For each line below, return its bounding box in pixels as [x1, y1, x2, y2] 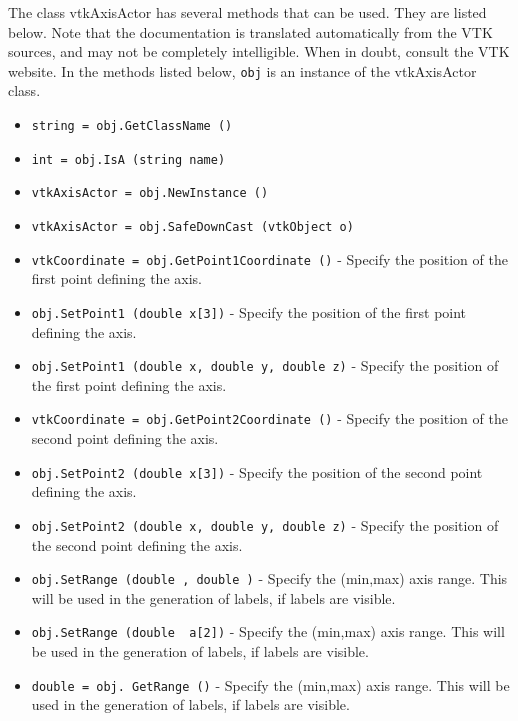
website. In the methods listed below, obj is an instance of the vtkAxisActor [8, 60, 477, 81]
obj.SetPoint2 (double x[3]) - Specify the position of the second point [31, 461, 483, 482]
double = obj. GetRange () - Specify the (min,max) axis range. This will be [31, 674, 510, 695]
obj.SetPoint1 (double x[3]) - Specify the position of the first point [31, 301, 467, 322]
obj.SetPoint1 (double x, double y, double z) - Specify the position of [31, 355, 499, 376]
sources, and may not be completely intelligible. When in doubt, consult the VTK [8, 41, 510, 62]
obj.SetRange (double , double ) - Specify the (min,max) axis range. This [31, 568, 508, 589]
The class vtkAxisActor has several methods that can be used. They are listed [8, 2, 487, 22]
